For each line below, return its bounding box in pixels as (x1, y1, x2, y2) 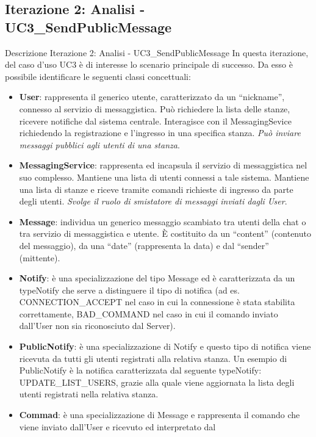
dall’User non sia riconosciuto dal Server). (19, 319, 176, 332)
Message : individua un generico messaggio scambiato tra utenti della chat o (19, 215, 306, 228)
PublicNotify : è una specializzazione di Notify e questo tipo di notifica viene (19, 340, 311, 353)
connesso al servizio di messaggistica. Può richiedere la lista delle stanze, (19, 102, 290, 115)
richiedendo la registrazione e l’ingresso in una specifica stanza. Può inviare (19, 126, 301, 139)
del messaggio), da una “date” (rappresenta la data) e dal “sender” (19, 239, 269, 251)
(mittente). (19, 251, 60, 264)
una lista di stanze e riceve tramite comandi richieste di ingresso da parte (19, 182, 293, 195)
